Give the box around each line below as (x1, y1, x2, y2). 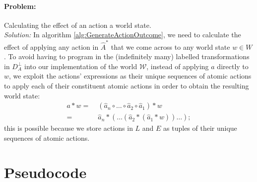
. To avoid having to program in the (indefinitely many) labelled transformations (4, 51, 250, 62)
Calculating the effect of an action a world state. (4, 19, 151, 30)
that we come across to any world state (111, 41, 230, 52)
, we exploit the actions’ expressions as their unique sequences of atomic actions (9, 71, 252, 81)
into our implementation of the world (24, 61, 137, 71)
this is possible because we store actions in (4, 123, 133, 133)
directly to (217, 61, 249, 71)
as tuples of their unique (163, 123, 237, 133)
